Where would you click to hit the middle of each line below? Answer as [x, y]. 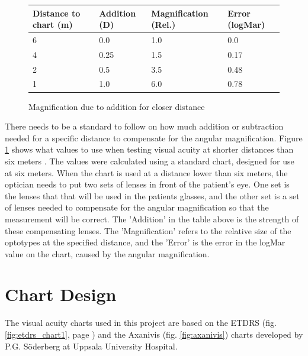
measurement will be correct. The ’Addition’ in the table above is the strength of [152, 219]
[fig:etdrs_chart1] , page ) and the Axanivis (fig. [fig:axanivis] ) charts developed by [154, 334]
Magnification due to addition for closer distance [117, 106]
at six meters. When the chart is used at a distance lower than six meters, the [146, 172]
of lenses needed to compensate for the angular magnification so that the [137, 207]
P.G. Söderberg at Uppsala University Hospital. [91, 346]
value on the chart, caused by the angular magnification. [107, 253]
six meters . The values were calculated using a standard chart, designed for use [150, 161]
